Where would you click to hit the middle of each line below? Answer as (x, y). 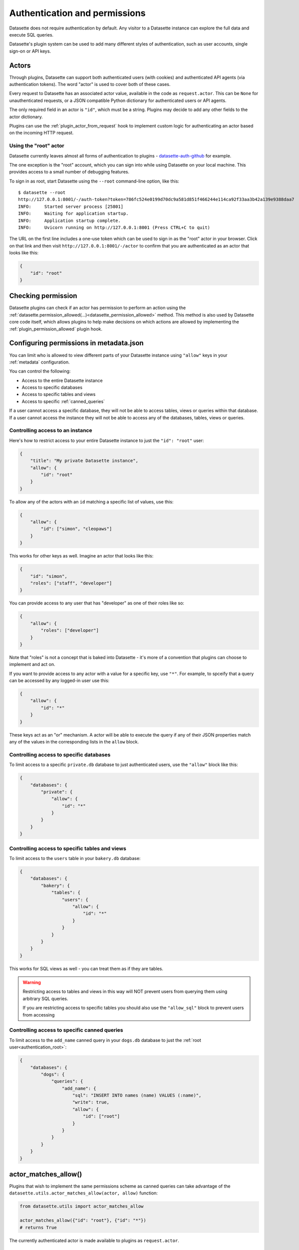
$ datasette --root (42, 193)
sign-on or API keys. (30, 51)
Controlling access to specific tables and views (68, 848)
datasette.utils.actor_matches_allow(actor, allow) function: (84, 1193)
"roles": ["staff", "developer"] (71, 583)
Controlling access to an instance (51, 430)
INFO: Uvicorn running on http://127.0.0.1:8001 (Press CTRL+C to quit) (114, 228)
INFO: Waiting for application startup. (74, 213)
